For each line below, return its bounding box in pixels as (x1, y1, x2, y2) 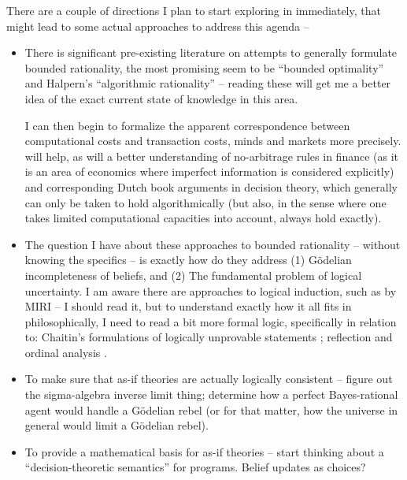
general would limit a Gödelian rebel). (24, 417, 209, 433)
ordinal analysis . (24, 344, 107, 360)
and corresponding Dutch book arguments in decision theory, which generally (24, 178, 398, 195)
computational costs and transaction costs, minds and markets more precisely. (24, 132, 401, 149)
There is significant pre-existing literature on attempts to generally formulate (24, 44, 398, 61)
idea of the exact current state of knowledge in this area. (24, 90, 298, 106)
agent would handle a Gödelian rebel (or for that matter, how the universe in (24, 401, 398, 418)
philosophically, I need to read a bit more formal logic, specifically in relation (24, 313, 397, 329)
